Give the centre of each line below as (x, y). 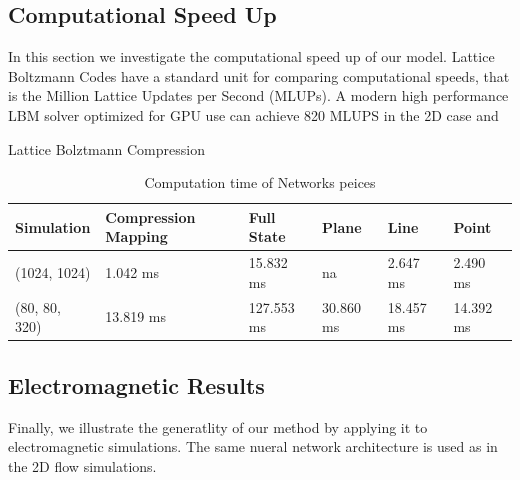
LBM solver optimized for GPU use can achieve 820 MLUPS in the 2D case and (253, 114)
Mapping (136, 236)
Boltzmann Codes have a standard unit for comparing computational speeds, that (259, 75)
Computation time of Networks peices (260, 182)
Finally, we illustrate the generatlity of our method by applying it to (218, 426)
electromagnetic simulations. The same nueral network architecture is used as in (253, 446)
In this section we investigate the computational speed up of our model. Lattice (251, 56)
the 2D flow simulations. (82, 465)
